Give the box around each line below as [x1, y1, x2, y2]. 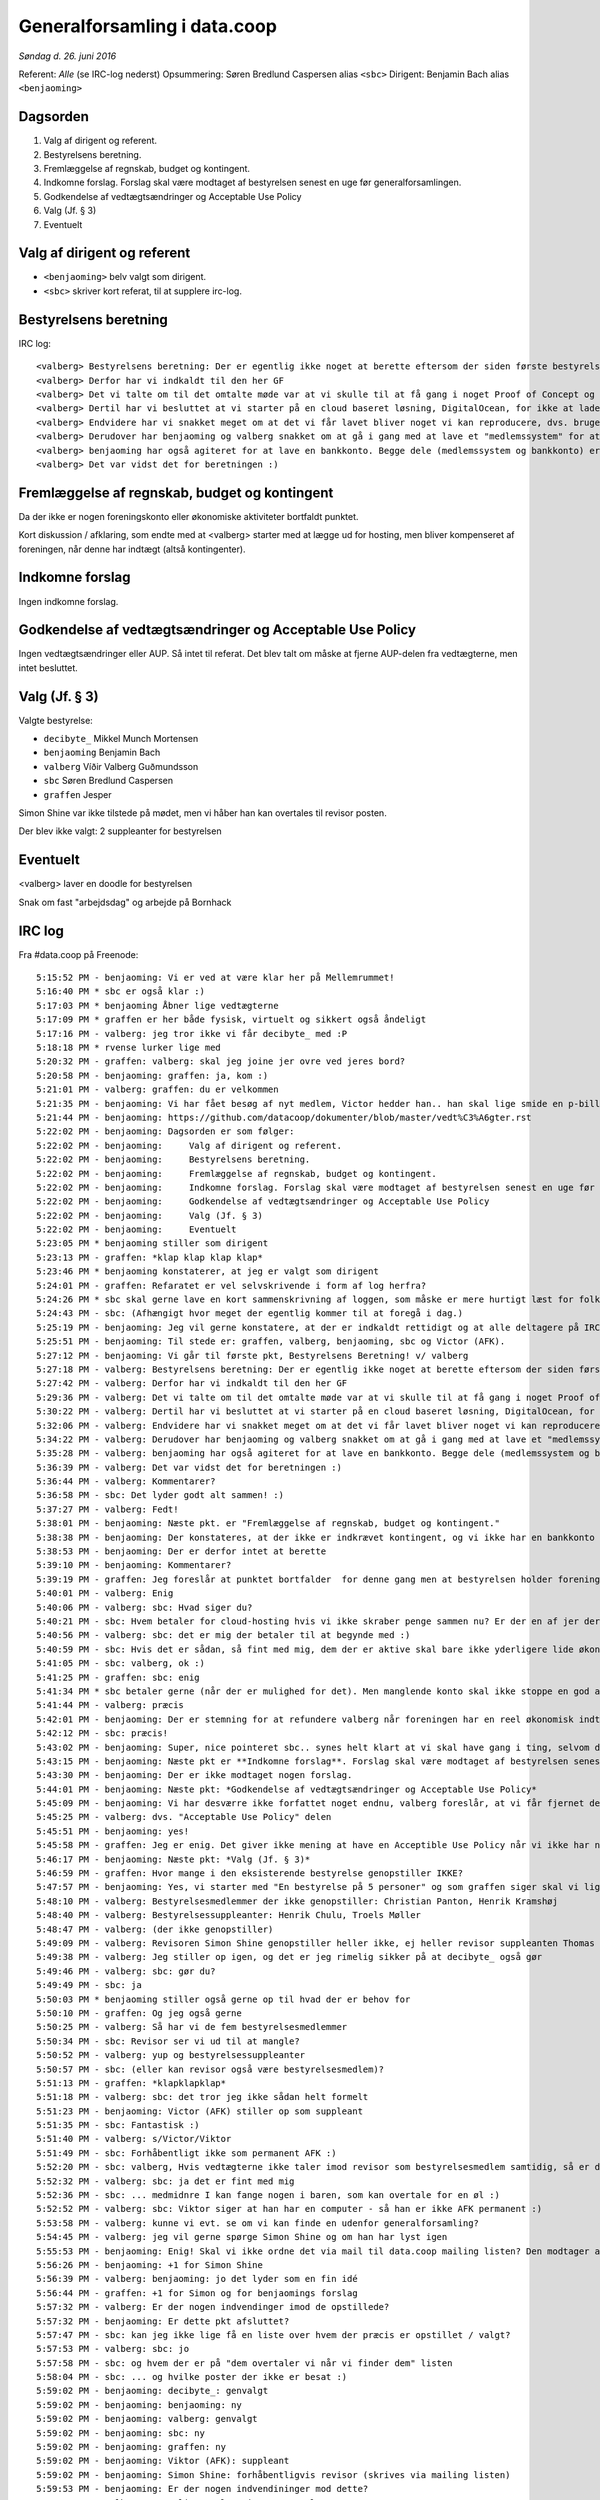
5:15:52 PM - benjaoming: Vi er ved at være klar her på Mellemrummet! [36, 972, 395, 984]
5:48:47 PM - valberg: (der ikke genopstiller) [36, 1923, 274, 1935]
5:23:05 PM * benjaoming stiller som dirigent [36, 1238, 269, 1249]
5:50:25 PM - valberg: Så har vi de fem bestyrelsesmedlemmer [36, 2021, 348, 2033]
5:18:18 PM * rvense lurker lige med [36, 1041, 222, 1053]
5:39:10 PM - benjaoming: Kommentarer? [36, 1560, 232, 1571]
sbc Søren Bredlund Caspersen [43, 775, 174, 787]
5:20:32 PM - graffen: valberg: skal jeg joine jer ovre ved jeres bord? [36, 1056, 406, 1067]
